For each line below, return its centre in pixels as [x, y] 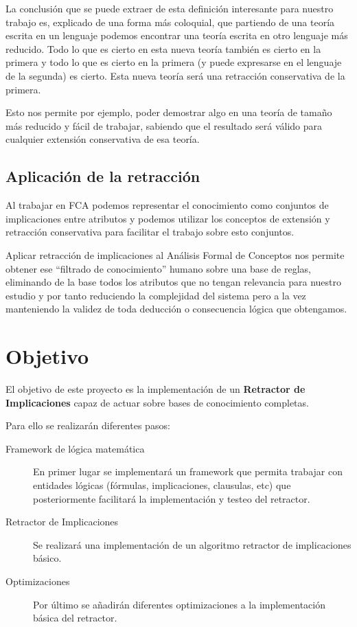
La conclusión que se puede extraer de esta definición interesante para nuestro [170, 8]
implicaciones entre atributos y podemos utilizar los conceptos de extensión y [168, 218]
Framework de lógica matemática [75, 448]
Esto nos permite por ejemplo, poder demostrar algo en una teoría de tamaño [169, 112]
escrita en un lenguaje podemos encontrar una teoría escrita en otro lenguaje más [177, 35]
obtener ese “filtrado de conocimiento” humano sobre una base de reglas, [158, 268]
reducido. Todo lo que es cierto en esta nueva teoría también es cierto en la [163, 48]
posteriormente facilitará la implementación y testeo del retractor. [172, 498]
